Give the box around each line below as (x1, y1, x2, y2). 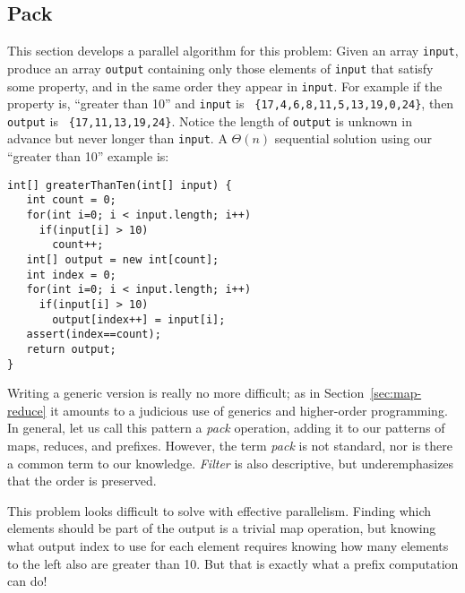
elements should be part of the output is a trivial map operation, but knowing (7, 519, 436, 537)
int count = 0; (26, 193, 116, 207)
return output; (26, 342, 116, 356)
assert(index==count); (26, 328, 161, 341)
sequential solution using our (274, 129, 433, 148)
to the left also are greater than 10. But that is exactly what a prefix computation (7, 554, 459, 572)
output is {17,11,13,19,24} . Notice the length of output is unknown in (7, 111, 412, 130)
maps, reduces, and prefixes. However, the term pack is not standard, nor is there (7, 436, 452, 455)
